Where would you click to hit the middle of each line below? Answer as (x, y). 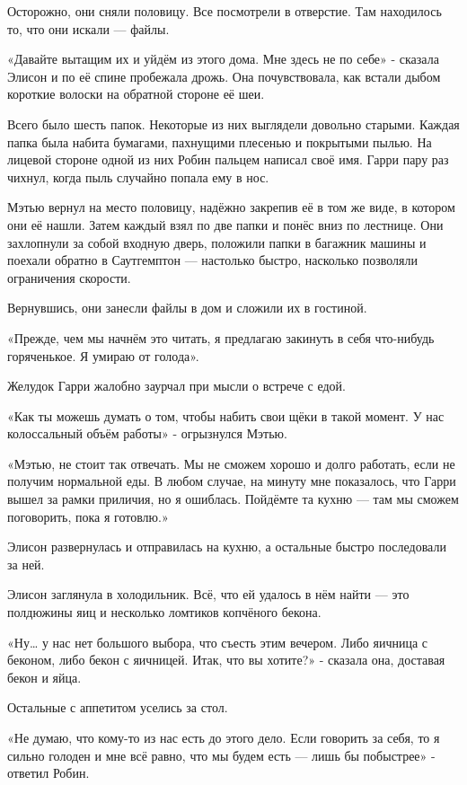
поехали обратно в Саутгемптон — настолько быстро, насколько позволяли (212, 260)
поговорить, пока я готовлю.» (88, 516)
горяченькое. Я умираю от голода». (103, 355)
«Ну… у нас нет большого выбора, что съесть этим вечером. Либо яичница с (217, 642)
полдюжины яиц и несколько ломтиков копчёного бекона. (164, 612)
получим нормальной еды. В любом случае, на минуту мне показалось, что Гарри (232, 481)
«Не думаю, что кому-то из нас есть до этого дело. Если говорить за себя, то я (224, 737)
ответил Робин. (48, 773)
